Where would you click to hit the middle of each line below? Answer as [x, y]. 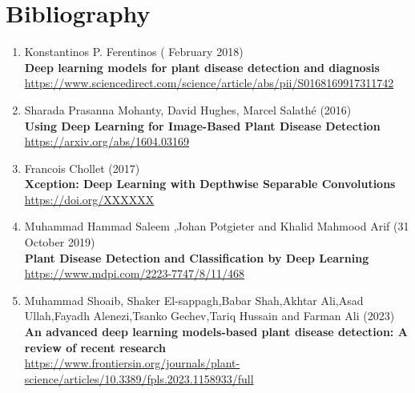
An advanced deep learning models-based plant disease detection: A [216, 332]
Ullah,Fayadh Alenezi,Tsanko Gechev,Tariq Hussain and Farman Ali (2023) [210, 316]
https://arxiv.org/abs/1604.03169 [107, 141]
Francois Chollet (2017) [82, 168]
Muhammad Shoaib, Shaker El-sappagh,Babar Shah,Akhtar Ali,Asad [194, 300]
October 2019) [60, 242]
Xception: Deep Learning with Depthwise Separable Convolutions [210, 184]
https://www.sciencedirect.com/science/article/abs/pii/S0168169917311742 [209, 83]
